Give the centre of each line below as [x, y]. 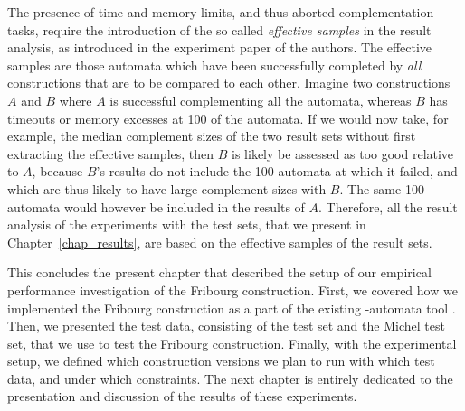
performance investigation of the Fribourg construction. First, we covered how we [232, 290]
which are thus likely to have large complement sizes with [167, 188]
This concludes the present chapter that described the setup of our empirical [219, 272]
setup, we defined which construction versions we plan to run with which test [221, 361]
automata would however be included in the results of [156, 206]
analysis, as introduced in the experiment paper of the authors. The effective [220, 47]
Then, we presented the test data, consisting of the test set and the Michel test [226, 326]
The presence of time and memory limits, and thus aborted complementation [221, 12]
